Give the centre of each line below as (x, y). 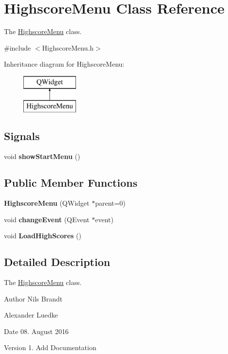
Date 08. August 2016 (36, 331)
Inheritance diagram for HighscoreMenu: (64, 64)
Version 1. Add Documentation (50, 347)
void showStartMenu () (42, 156)
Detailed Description (57, 262)
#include (18, 47)
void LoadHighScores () (43, 236)
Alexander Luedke (31, 315)
